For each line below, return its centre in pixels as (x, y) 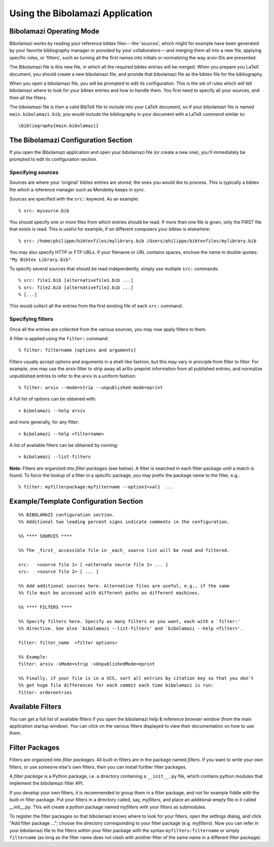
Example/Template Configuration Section (76, 501)
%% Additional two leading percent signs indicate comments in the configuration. (124, 522)
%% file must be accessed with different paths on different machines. (109, 593)
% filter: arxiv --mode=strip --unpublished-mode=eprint (91, 387)
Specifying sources (34, 173)
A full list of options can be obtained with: (53, 399)
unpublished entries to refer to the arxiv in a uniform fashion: (73, 376)
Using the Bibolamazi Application (81, 13)
